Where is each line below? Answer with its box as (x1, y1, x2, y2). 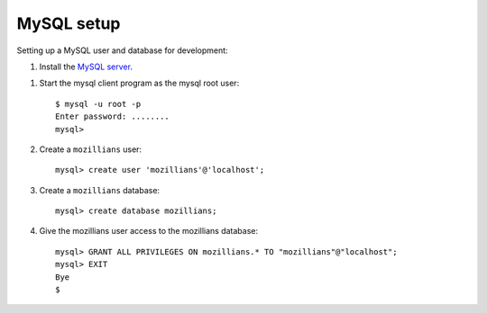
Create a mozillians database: (39, 184, 161, 195)
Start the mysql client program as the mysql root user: (39, 77, 240, 89)
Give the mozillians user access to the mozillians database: (39, 226, 259, 237)
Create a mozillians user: (39, 144, 142, 155)
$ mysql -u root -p (55, 99, 142, 109)
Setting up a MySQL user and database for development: (16, 45, 229, 56)
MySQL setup (16, 13, 121, 33)
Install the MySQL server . (39, 61, 133, 72)
